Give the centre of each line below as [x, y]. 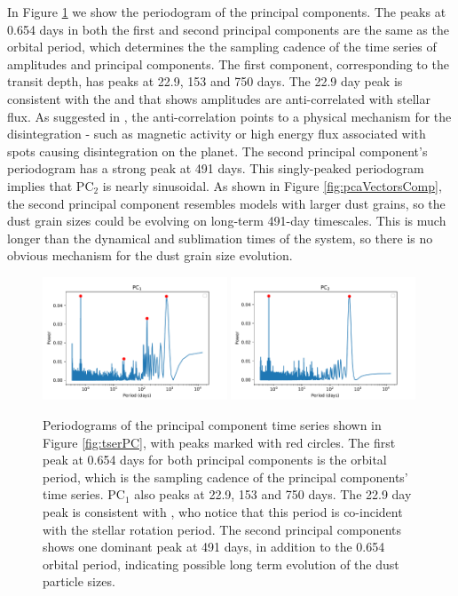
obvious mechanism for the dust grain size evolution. [150, 255]
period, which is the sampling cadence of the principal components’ [225, 477]
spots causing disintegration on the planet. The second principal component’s [217, 151]
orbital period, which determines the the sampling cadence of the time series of [222, 47]
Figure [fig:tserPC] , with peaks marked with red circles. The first [219, 442]
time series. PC [84, 494]
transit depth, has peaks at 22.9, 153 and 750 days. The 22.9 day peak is [205, 81]
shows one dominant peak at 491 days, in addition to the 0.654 [214, 547]
